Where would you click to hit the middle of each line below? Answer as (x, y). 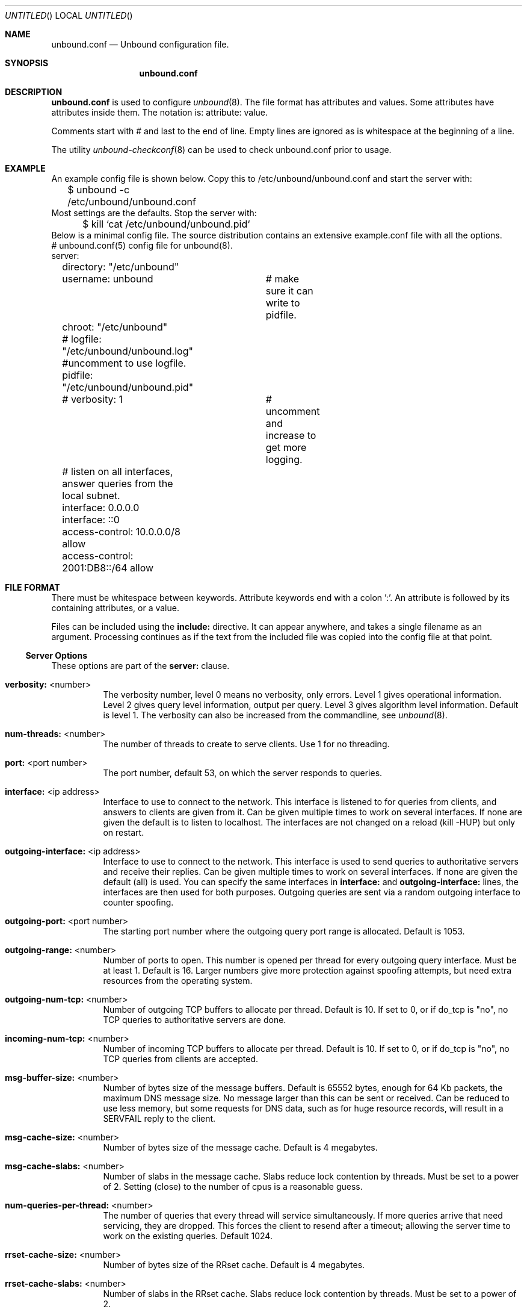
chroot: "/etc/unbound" (115, 327)
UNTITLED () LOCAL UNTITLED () (69, 15)
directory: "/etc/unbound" (121, 267)
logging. (284, 459)
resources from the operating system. (178, 981)
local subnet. (91, 496)
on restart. (124, 832)
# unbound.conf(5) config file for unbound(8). (142, 245)
